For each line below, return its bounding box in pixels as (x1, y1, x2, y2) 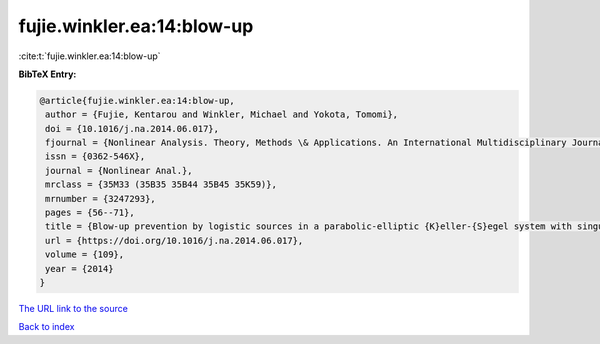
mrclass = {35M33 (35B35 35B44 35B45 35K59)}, (45, 179, 277, 190)
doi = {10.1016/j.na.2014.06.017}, (45, 123, 220, 134)
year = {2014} (45, 263, 114, 274)
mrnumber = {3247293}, (45, 193, 157, 204)
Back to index (18, 321, 75, 333)
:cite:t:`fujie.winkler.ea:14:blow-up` (18, 50, 161, 62)
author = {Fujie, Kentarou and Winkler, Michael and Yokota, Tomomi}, (45, 109, 399, 120)
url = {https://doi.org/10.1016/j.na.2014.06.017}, (45, 235, 304, 246)
